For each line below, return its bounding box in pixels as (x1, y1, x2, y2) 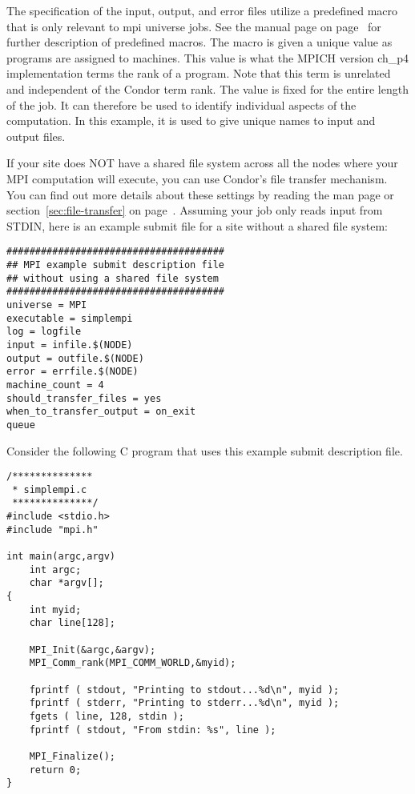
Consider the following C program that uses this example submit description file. (6, 442, 403, 459)
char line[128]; (29, 617, 116, 629)
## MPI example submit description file (6, 259, 225, 271)
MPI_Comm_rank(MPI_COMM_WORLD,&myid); (29, 657, 236, 669)
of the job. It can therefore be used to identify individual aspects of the (6, 96, 357, 113)
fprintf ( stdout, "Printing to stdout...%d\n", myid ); (29, 684, 340, 696)
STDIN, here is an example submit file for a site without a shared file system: (6, 217, 388, 234)
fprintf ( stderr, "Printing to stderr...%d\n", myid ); (29, 697, 340, 709)
